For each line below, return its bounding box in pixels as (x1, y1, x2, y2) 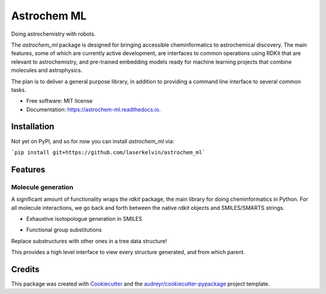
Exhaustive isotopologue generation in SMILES (26, 215, 142, 222)
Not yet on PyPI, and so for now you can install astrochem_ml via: (11, 137, 174, 145)
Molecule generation (11, 183, 74, 191)
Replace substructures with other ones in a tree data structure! (11, 237, 167, 244)
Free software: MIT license (26, 97, 93, 105)
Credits (11, 264, 40, 275)
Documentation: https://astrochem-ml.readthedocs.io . (26, 106, 161, 113)
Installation (11, 122, 54, 132)
